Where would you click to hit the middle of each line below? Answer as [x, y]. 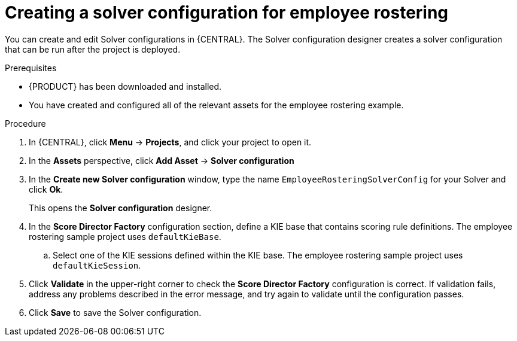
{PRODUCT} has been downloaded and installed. [125, 86]
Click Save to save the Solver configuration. [115, 312]
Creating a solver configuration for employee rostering [227, 13]
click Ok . [46, 189]
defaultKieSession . [97, 265]
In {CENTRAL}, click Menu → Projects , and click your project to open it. [170, 142]
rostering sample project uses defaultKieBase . [125, 236]
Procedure [25, 123]
